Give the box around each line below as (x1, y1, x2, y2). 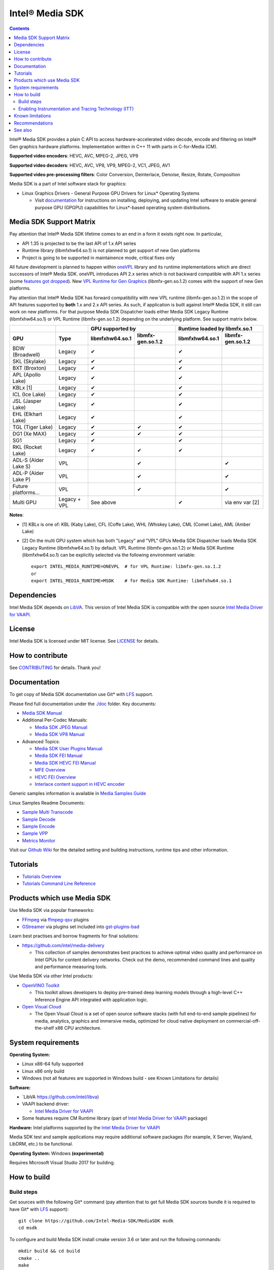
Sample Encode (22, 823, 55, 829)
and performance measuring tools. (35, 964, 108, 970)
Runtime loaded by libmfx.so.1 (178, 325, 253, 332)
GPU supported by (90, 325, 136, 332)
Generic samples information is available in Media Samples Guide (9, 790, 147, 797)
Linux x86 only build (22, 1068, 64, 1074)
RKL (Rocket (12, 443, 42, 451)
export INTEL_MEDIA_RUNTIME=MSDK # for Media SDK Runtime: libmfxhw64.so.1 (31, 578, 232, 584)
